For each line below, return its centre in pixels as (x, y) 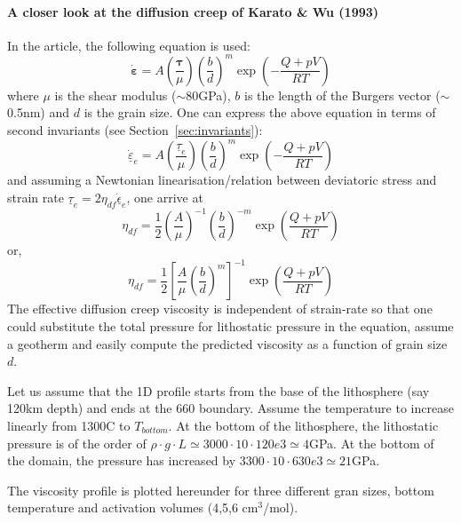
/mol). (281, 507)
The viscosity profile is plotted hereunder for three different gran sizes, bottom (221, 490)
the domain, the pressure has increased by (122, 460)
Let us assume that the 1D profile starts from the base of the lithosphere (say (219, 390)
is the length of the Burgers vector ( (342, 95)
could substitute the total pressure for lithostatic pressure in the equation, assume (230, 325)
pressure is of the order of (77, 443)
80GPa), (208, 95)
